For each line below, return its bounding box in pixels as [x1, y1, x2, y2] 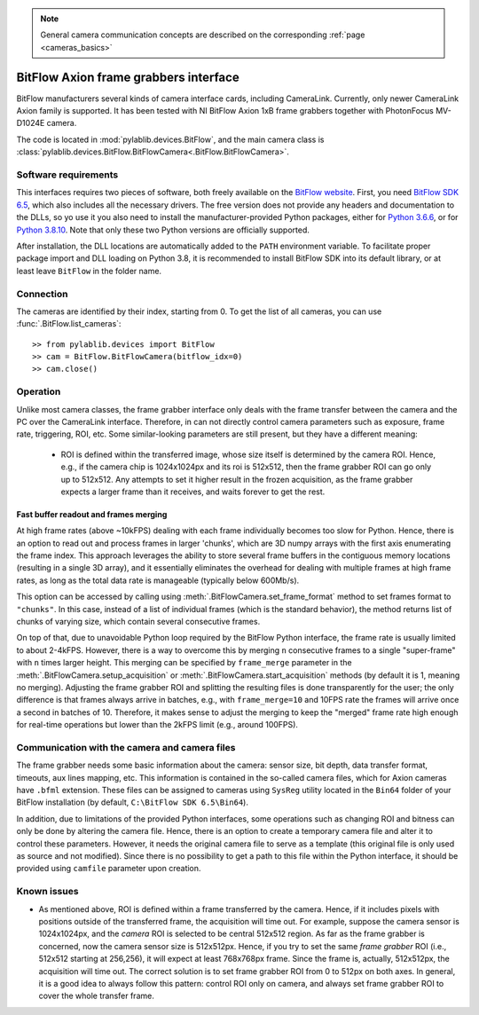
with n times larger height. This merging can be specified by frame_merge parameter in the [16, 657, 352, 668]
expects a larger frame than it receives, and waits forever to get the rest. [60, 486, 326, 497]
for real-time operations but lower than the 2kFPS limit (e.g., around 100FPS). [16, 720, 299, 730]
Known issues [16, 885, 79, 898]
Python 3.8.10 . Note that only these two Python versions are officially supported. [16, 224, 310, 235]
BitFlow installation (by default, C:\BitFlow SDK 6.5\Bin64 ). [16, 797, 248, 807]
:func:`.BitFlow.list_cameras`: [16, 319, 122, 329]
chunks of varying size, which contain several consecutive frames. [16, 617, 261, 627]
